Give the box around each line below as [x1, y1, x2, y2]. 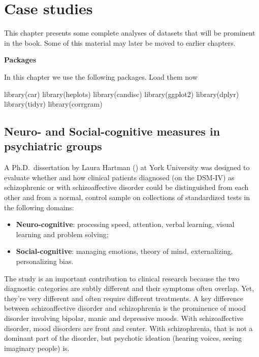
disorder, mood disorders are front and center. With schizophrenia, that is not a [4, 322, 253, 333]
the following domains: [4, 202, 74, 212]
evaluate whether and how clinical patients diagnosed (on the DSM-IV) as [4, 172, 235, 182]
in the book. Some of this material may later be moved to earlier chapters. [4, 37, 236, 48]
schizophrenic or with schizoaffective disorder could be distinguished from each [4, 182, 249, 192]
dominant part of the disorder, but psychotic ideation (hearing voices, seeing [4, 333, 242, 343]
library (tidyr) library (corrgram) [4, 99, 103, 109]
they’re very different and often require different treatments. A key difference [4, 293, 243, 303]
